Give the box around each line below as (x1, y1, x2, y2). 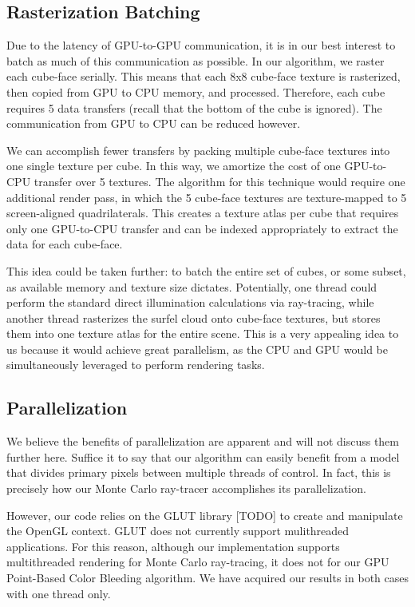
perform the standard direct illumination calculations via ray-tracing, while (6, 294, 374, 311)
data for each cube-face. (6, 236, 123, 252)
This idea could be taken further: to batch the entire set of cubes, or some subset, (6, 262, 406, 279)
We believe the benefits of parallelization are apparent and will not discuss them (6, 433, 399, 450)
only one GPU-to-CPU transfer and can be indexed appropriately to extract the (6, 220, 398, 236)
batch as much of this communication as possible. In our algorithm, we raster (6, 52, 385, 69)
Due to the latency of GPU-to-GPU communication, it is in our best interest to (6, 37, 396, 54)
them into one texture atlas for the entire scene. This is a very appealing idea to (6, 325, 399, 342)
